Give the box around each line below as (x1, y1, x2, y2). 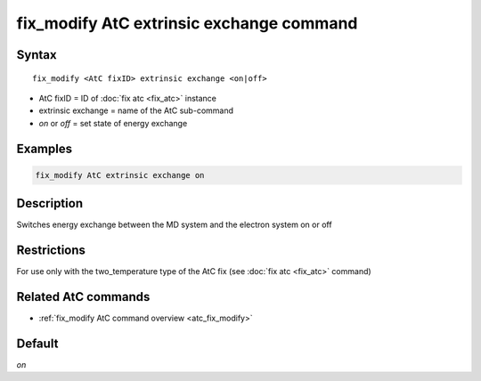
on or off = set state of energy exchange (38, 118, 188, 128)
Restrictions (16, 243, 86, 258)
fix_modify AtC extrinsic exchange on (35, 170, 205, 180)
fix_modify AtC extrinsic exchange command (16, 13, 358, 33)
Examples (16, 141, 73, 156)
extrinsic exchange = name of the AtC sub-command (38, 105, 234, 116)
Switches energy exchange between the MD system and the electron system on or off (16, 219, 333, 231)
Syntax (16, 47, 57, 62)
